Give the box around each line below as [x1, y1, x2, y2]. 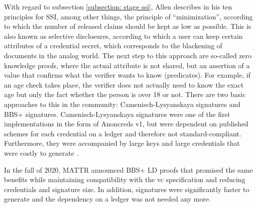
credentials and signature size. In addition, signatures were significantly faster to [4, 184, 250, 194]
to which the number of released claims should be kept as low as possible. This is [4, 21, 252, 31]
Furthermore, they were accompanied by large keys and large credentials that [4, 138, 240, 148]
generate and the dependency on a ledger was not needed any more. [4, 194, 211, 204]
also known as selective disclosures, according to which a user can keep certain [4, 30, 243, 41]
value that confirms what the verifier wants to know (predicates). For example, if [4, 70, 251, 80]
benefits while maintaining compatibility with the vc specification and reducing [4, 174, 246, 185]
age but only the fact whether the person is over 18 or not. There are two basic [4, 89, 246, 100]
